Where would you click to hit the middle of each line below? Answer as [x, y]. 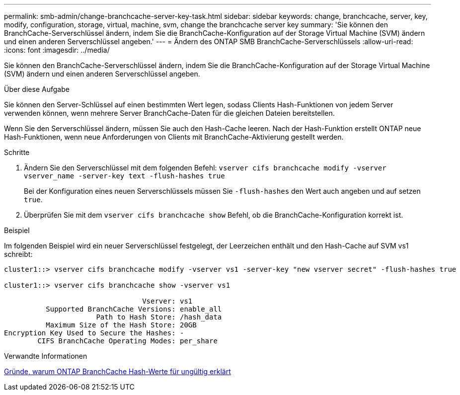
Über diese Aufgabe [37, 89]
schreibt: [18, 254]
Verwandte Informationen [46, 356]
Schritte [17, 152]
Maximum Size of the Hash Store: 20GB [121, 325]
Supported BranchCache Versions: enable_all [134, 309]
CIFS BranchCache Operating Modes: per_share [127, 341]
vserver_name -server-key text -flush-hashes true [124, 176]
